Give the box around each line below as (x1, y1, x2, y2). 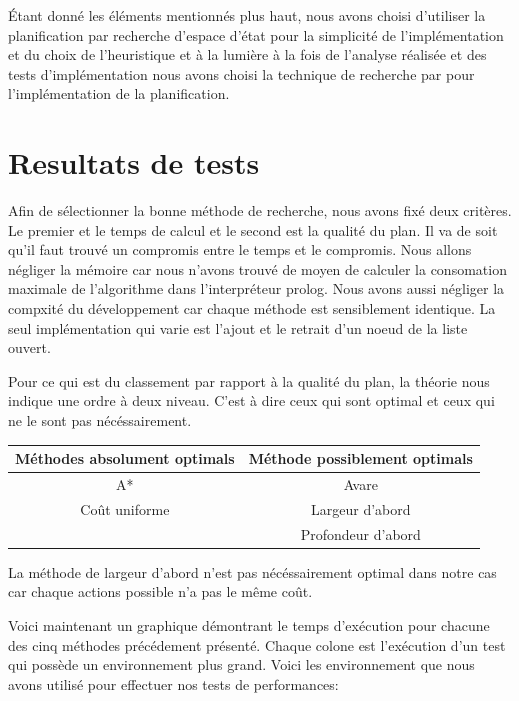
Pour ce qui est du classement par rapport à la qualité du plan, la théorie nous (8, 370, 490, 391)
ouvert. (8, 337, 51, 358)
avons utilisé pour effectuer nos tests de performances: (8, 673, 339, 694)
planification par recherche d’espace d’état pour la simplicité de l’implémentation (8, 24, 504, 45)
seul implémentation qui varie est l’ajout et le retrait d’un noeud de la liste (8, 317, 468, 338)
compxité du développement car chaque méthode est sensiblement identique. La (8, 298, 496, 319)
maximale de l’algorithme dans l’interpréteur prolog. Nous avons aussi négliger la (8, 278, 505, 299)
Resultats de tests (8, 142, 260, 183)
